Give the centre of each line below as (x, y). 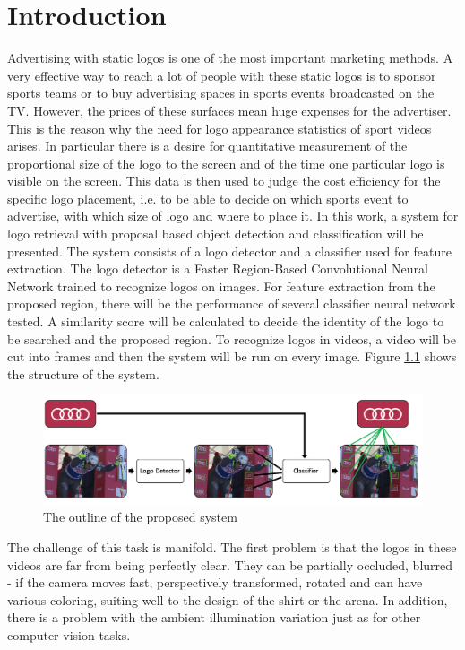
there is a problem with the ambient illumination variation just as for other (214, 617)
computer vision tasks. (69, 634)
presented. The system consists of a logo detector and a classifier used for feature (229, 251)
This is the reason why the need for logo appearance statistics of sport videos (220, 128)
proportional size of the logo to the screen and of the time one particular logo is (226, 163)
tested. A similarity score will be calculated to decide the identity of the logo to (226, 321)
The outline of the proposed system (140, 517)
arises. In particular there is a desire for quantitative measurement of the (207, 146)
